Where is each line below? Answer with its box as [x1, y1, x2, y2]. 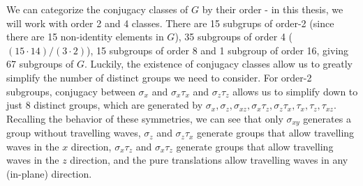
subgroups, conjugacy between [6, 84, 135, 98]
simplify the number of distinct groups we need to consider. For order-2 [6, 70, 312, 84]
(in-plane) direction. [6, 166, 92, 180]
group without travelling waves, [6, 125, 141, 140]
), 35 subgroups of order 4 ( [175, 29, 293, 44]
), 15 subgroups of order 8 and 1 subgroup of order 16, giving [87, 42, 349, 57]
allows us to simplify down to [232, 84, 358, 98]
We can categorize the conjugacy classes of [6, 2, 188, 16]
